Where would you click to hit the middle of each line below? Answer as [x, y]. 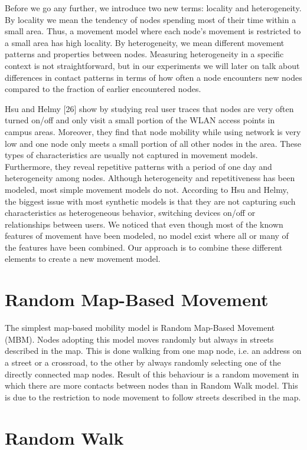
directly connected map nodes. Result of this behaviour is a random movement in [152, 374]
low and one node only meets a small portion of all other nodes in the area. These [153, 143]
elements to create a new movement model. [83, 259]
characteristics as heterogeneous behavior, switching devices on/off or [130, 213]
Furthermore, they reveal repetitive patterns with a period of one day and [138, 166]
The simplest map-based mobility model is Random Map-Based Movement [140, 328]
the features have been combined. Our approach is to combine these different [144, 247]
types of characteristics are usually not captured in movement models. [131, 155]
